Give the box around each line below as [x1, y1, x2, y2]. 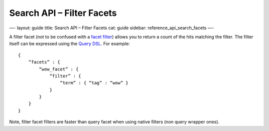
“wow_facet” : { [39, 66, 79, 72]
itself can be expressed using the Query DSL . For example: [9, 41, 130, 47]
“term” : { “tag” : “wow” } [60, 80, 129, 86]
